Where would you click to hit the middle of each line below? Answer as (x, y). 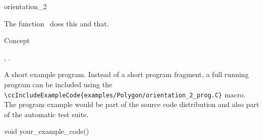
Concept (17, 40)
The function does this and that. (57, 23)
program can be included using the (58, 84)
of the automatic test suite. (46, 114)
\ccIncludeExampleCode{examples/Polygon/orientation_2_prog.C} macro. (125, 94)
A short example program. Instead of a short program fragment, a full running (126, 74)
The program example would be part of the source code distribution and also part (132, 104)
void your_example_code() (47, 131)
